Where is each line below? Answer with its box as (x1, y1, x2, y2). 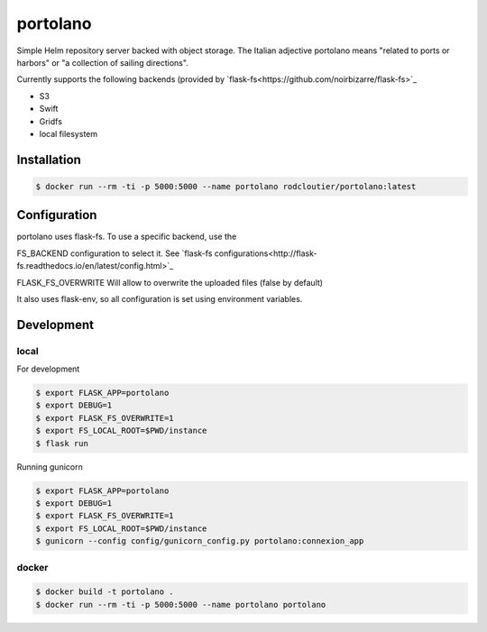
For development (16, 363, 80, 374)
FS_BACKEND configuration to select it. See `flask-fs (16, 248, 213, 259)
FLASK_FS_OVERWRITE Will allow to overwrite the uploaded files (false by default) (16, 277, 324, 288)
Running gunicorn (16, 461, 83, 472)
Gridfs (39, 115, 63, 126)
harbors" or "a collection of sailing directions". (16, 57, 188, 68)
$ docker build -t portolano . (35, 587, 175, 597)
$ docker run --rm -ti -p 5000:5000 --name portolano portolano (35, 600, 326, 609)
